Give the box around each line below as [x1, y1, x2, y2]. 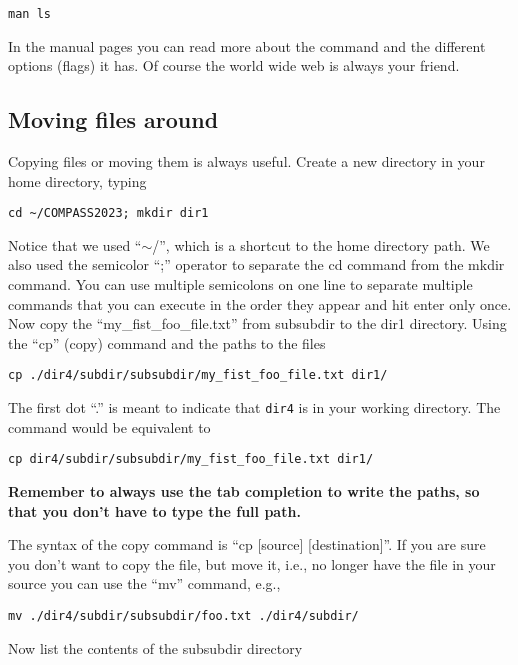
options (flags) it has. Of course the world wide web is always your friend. [8, 55, 460, 76]
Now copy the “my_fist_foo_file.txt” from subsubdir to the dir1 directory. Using [8, 313, 507, 334]
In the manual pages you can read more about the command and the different [8, 35, 486, 56]
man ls [8, 7, 51, 21]
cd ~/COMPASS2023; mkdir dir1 [8, 206, 209, 221]
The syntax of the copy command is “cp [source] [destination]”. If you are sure [8, 534, 486, 555]
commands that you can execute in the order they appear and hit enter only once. [8, 293, 512, 314]
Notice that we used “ [8, 234, 142, 255]
